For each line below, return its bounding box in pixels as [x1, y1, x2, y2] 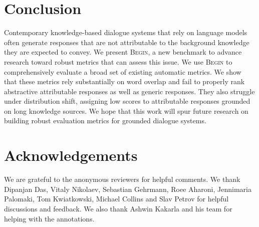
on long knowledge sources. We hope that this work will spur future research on [4, 105, 248, 116]
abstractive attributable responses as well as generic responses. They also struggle [4, 86, 255, 96]
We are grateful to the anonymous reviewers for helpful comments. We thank [4, 174, 240, 184]
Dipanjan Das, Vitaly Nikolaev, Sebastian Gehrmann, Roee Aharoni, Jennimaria [4, 183, 251, 194]
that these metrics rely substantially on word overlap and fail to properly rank [4, 76, 245, 87]
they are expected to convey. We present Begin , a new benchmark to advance [4, 47, 242, 57]
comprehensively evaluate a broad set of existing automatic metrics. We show [4, 66, 241, 77]
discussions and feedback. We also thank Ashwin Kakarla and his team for [4, 203, 232, 213]
